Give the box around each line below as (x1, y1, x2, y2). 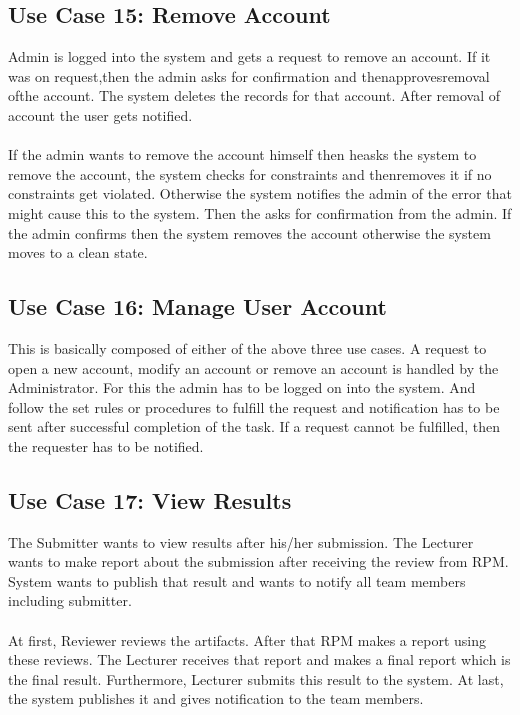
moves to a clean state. (8, 242, 148, 263)
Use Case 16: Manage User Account (8, 291, 387, 322)
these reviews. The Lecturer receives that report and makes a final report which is (8, 649, 511, 670)
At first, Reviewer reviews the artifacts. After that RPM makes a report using (8, 629, 486, 650)
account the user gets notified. (8, 104, 193, 125)
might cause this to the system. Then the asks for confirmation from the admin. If (8, 202, 512, 223)
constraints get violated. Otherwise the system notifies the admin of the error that (8, 183, 512, 204)
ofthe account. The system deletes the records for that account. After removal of (8, 85, 501, 106)
